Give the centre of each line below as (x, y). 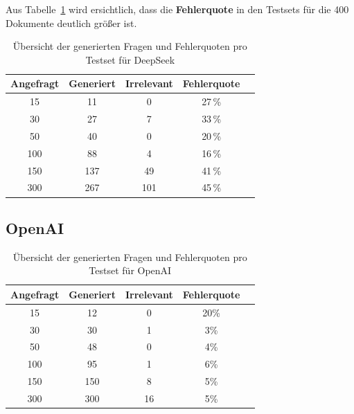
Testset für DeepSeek (130, 59)
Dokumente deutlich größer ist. (71, 22)
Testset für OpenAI (130, 270)
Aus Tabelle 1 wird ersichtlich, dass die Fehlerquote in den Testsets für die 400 (177, 9)
